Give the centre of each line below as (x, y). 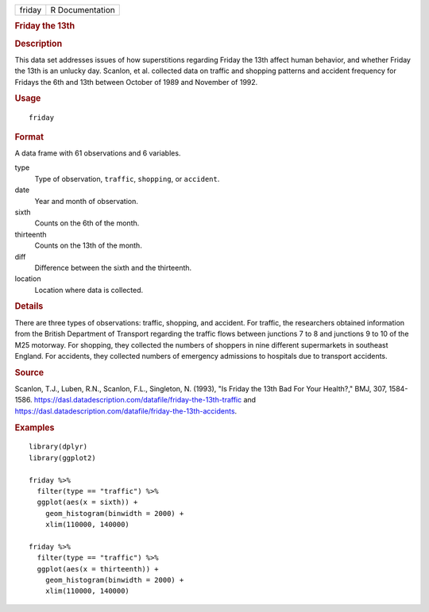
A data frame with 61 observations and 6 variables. (98, 153)
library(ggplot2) (62, 458)
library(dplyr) (58, 447)
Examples (35, 427)
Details (29, 306)
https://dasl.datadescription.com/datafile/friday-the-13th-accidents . (126, 411)
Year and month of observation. (87, 201)
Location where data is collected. (89, 290)
